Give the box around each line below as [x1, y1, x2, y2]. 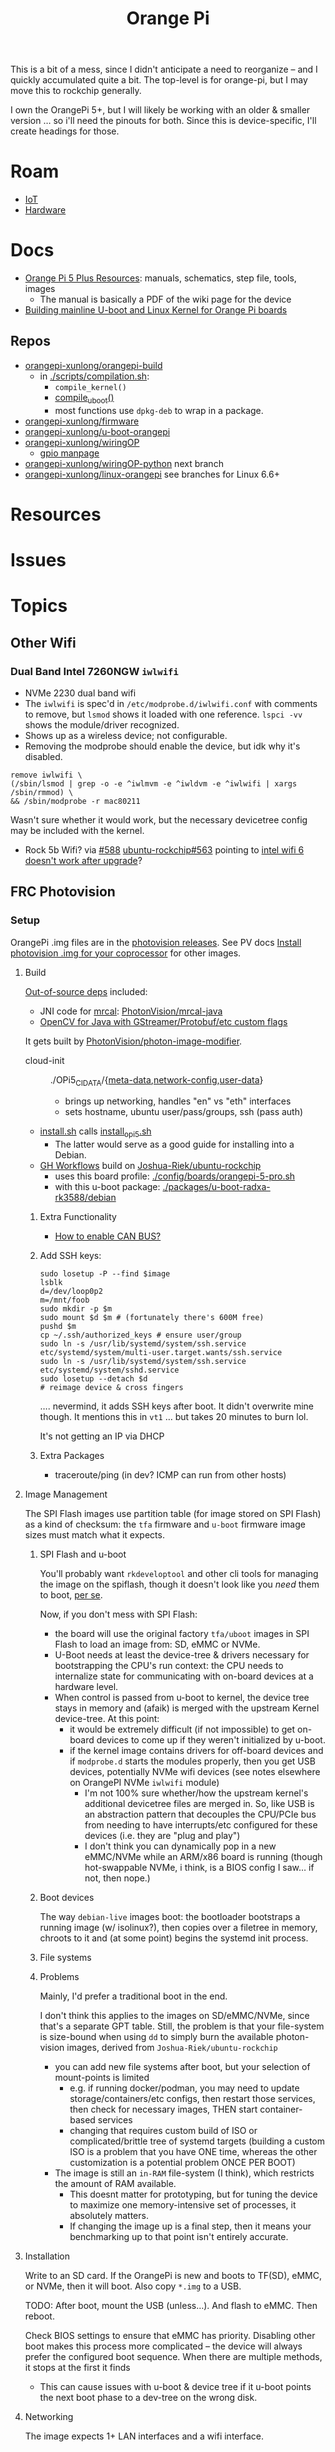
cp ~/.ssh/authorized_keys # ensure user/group [39, 1330, 242, 1341]
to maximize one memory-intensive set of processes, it [69, 2199, 297, 2211]
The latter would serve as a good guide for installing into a [54, 1138, 295, 1151]
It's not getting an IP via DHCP [39, 1430, 165, 1442]
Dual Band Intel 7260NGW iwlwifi [10, 664, 179, 678]
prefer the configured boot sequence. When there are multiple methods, [24, 2351, 323, 2363]
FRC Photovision [10, 883, 116, 901]
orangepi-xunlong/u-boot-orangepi [24, 425, 171, 437]
